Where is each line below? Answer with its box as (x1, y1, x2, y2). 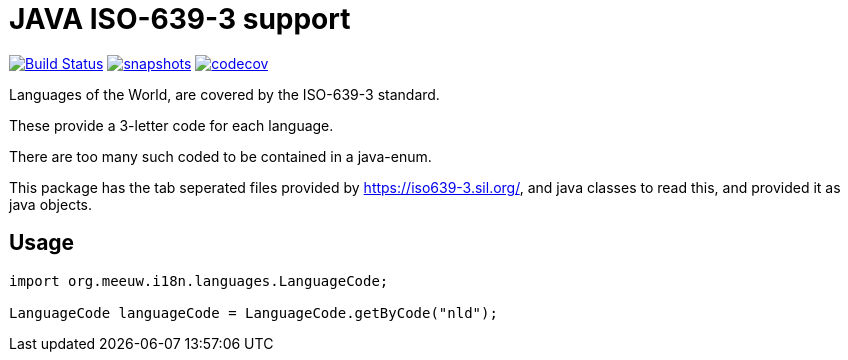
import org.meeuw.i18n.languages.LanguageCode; (9, 272, 389, 289)
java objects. (9, 195, 93, 213)
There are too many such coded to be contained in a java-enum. (9, 147, 432, 165)
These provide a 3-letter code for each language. (9, 116, 334, 134)
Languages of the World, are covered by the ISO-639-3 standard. (9, 85, 440, 103)
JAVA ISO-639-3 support (9, 2, 351, 36)
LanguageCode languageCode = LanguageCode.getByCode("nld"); (9, 304, 498, 321)
